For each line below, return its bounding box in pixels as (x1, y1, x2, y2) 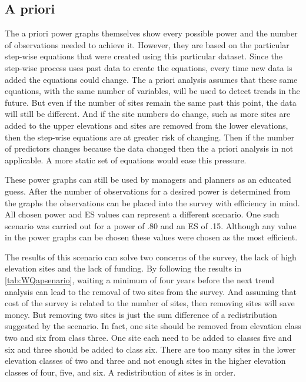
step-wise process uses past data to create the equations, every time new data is (5, 61, 292, 73)
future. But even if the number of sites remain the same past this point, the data (5, 96, 297, 108)
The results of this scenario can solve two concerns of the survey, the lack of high (5, 250, 297, 263)
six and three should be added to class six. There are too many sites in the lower (5, 343, 296, 355)
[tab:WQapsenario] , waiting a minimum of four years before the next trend (5, 274, 275, 286)
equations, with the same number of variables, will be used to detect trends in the (5, 85, 300, 97)
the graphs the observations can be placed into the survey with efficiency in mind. (5, 196, 300, 209)
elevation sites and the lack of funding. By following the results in (5, 262, 242, 274)
